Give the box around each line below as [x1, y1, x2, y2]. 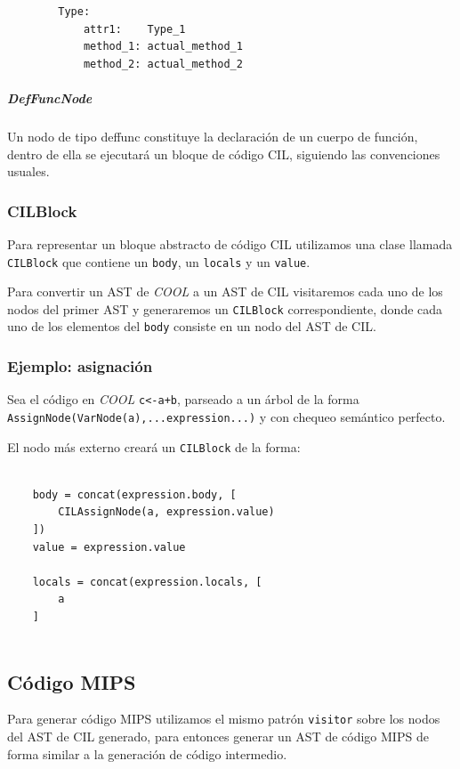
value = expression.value [32, 540, 186, 554]
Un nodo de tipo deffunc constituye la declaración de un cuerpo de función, [7, 126, 418, 145]
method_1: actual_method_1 [83, 40, 243, 53]
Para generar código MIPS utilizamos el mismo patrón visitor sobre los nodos [7, 709, 440, 728]
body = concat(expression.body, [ [32, 488, 237, 501]
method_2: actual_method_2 [83, 57, 243, 70]
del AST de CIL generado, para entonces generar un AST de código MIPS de [7, 727, 429, 746]
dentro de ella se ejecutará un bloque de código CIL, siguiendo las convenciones [7, 144, 440, 163]
